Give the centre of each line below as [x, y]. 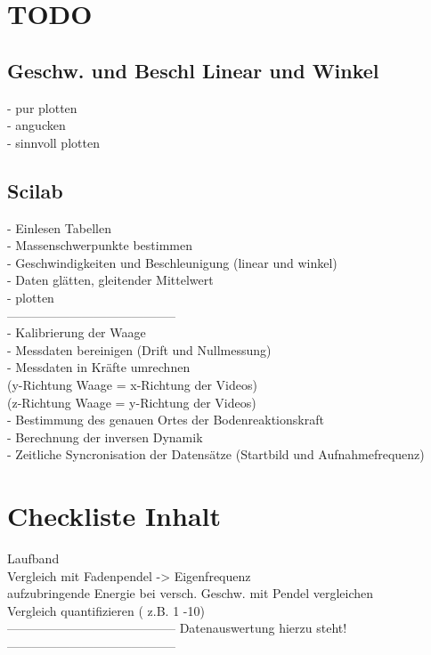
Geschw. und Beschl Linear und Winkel [193, 70]
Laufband [33, 558]
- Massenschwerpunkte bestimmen [100, 245]
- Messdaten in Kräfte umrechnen [99, 367]
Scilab [35, 190]
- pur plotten [42, 107]
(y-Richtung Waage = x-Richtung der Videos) [132, 384]
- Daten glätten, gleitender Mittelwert [110, 280]
